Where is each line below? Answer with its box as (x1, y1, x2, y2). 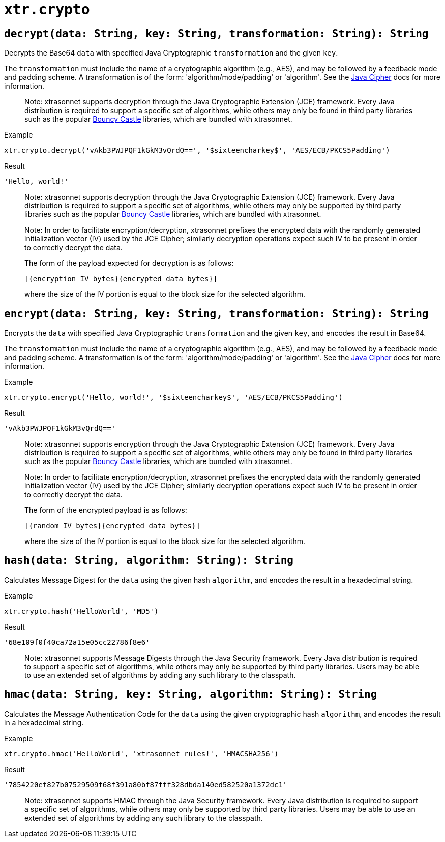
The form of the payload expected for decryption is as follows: (24, 259, 234, 268)
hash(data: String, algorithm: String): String (4, 554, 293, 567)
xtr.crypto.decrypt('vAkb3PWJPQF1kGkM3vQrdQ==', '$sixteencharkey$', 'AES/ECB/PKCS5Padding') (4, 146, 390, 155)
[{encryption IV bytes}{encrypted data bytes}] (24, 275, 218, 283)
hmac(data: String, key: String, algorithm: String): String (4, 688, 377, 701)
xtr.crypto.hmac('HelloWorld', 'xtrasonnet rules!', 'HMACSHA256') (4, 749, 279, 758)
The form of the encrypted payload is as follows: (24, 506, 187, 515)
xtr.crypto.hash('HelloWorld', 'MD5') (4, 607, 159, 615)
